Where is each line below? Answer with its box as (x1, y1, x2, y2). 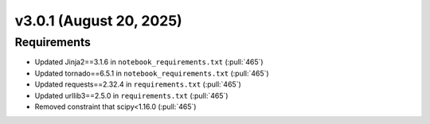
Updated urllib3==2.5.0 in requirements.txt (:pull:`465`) (34, 91, 229, 100)
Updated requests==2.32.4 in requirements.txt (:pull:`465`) (34, 79, 242, 89)
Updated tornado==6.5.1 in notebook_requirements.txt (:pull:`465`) (34, 68, 270, 78)
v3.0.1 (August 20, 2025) (14, 12, 182, 29)
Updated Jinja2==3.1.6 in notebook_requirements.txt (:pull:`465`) (34, 57, 264, 67)
